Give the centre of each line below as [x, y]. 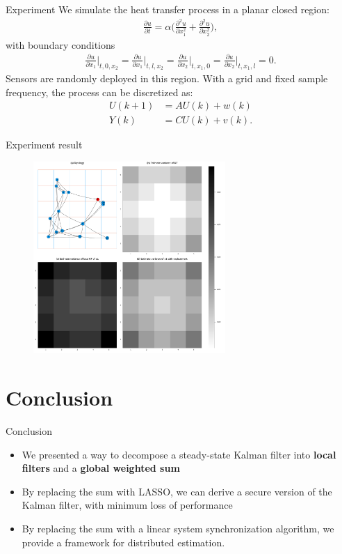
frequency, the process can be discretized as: [99, 92]
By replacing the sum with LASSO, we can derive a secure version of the [177, 491]
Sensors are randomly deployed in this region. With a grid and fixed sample [167, 78]
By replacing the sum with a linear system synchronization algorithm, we [178, 529]
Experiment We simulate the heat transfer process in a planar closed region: [168, 9]
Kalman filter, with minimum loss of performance [127, 505]
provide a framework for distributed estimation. [123, 542]
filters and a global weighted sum [101, 468]
